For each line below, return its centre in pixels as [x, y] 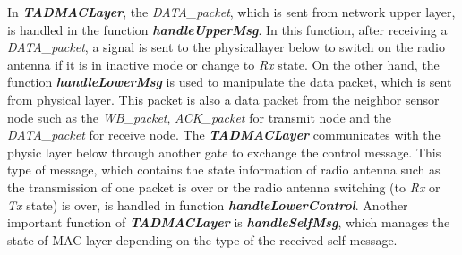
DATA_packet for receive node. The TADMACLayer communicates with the [224, 135]
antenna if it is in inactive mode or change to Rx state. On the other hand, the [223, 64]
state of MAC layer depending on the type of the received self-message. [202, 239]
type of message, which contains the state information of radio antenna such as [224, 170]
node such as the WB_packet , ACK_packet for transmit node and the [200, 117]
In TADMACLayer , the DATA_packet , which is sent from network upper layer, [231, 12]
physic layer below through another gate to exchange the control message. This [224, 152]
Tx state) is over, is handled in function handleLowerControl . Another [208, 204]
